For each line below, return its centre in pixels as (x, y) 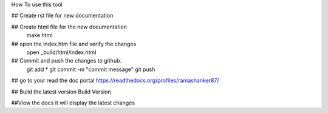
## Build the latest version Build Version (61, 92)
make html (39, 35)
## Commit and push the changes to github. (66, 61)
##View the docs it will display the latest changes (73, 103)
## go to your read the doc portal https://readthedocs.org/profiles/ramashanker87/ (115, 80)
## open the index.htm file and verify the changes (74, 44)
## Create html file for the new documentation (69, 27)
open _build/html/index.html (61, 52)
